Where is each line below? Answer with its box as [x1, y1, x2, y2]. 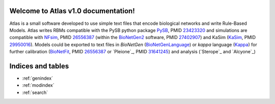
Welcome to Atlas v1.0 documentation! [9, 7, 135, 15]
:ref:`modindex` [22, 82, 54, 88]
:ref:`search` [22, 89, 48, 95]
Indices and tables [9, 61, 69, 71]
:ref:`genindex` [22, 75, 53, 81]
